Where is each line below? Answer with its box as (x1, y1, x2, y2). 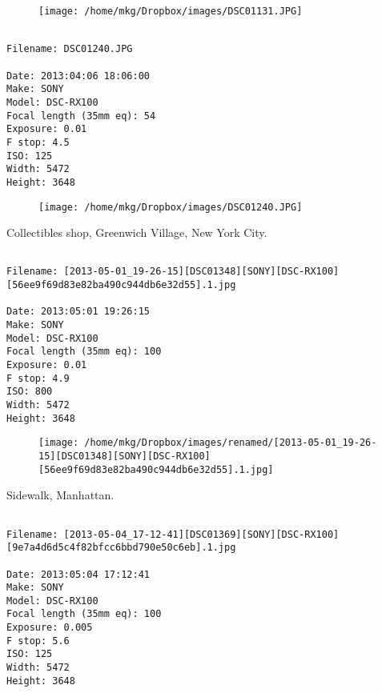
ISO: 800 (6, 386, 53, 398)
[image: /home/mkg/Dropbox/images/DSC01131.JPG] (38, 6, 303, 17)
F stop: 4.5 (6, 136, 70, 148)
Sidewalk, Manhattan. (6, 487, 115, 503)
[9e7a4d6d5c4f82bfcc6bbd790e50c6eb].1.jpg (6, 542, 236, 554)
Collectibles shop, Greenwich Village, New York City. (6, 224, 267, 241)
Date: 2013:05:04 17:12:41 (6, 568, 150, 580)
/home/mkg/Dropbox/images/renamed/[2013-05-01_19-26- (84, 437, 377, 449)
